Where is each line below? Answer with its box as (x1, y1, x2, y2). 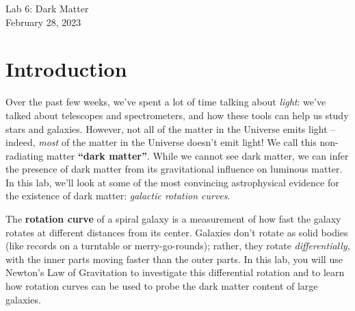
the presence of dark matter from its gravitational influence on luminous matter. (5, 162, 343, 176)
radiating (5, 148, 44, 162)
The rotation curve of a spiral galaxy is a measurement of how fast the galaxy (5, 212, 341, 226)
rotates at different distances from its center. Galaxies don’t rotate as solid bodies (5, 225, 348, 239)
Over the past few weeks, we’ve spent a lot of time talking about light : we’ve (5, 95, 326, 109)
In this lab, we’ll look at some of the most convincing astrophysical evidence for (5, 175, 339, 189)
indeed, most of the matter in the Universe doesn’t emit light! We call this (5, 135, 317, 149)
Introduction (5, 55, 127, 83)
